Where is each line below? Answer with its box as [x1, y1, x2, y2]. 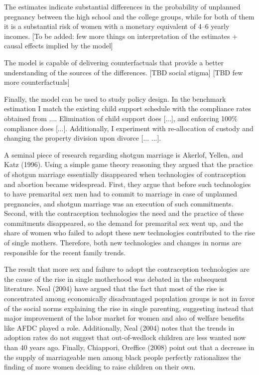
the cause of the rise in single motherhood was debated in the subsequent [4, 273, 228, 284]
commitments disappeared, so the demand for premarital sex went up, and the [4, 217, 244, 228]
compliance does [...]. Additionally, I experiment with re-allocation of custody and [4, 123, 254, 133]
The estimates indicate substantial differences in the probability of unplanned [4, 1, 241, 11]
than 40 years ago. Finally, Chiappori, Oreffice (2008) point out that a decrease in [4, 342, 255, 352]
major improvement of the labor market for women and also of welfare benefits [4, 313, 245, 323]
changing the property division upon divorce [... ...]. [4, 133, 161, 143]
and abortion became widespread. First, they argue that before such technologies [4, 179, 251, 189]
